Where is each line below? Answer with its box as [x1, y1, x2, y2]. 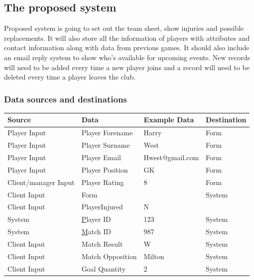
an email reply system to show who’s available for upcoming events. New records [4, 52, 251, 62]
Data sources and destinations [4, 93, 127, 105]
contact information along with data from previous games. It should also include [4, 42, 250, 53]
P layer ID [81, 214, 111, 224]
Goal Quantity [81, 263, 126, 274]
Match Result [81, 238, 123, 249]
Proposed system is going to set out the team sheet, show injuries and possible [4, 23, 244, 33]
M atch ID [81, 226, 111, 237]
